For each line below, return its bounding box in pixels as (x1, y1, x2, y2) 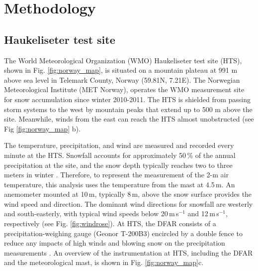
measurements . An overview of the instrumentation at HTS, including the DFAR (4, 247, 253, 258)
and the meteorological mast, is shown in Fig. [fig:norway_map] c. (4, 257, 204, 268)
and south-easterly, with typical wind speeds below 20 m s (4, 208, 179, 219)
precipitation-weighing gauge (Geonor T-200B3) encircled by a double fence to (4, 228, 243, 238)
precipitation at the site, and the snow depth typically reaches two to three (4, 159, 233, 170)
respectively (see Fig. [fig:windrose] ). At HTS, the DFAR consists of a (4, 218, 216, 229)
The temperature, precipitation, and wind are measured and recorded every (4, 140, 234, 150)
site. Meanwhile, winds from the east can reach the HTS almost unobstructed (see (4, 114, 254, 124)
